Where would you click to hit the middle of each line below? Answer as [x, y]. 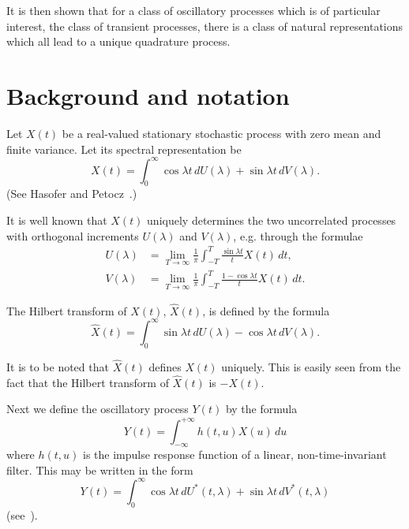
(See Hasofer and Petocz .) [72, 194]
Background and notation [148, 95]
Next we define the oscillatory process [98, 409]
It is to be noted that [58, 367]
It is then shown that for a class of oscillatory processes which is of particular [193, 10]
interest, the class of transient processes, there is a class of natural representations [205, 26]
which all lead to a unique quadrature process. [118, 41]
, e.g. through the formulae [298, 235]
